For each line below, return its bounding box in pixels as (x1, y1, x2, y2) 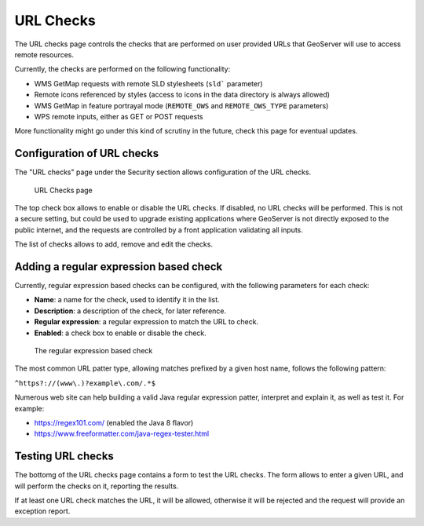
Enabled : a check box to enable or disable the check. (34, 328, 207, 338)
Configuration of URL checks (14, 147, 159, 160)
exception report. (14, 506, 71, 516)
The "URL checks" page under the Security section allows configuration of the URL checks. (14, 167, 312, 177)
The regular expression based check (34, 346, 153, 355)
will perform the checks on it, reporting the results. (14, 481, 179, 491)
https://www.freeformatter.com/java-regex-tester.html (34, 429, 210, 439)
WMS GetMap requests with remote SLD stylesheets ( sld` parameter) (34, 79, 263, 88)
